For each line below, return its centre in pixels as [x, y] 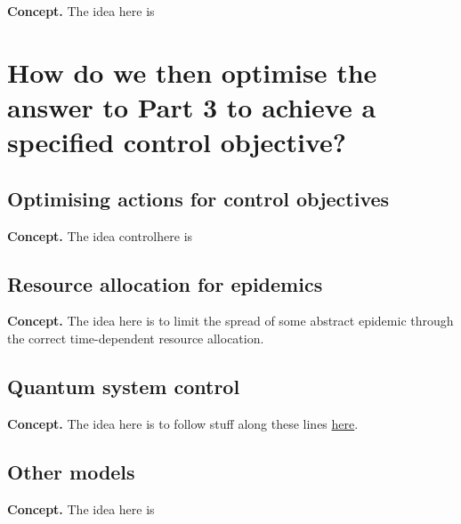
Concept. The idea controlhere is [100, 235]
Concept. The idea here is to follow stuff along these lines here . [183, 423]
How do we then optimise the [192, 72]
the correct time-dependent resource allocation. [136, 338]
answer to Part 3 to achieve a [192, 106]
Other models [71, 471]
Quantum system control [124, 386]
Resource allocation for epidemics [165, 283]
